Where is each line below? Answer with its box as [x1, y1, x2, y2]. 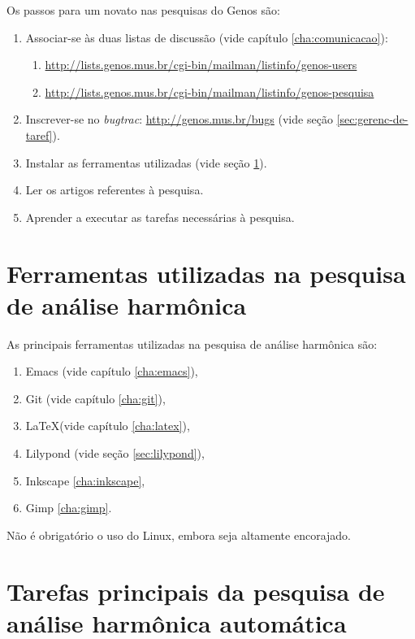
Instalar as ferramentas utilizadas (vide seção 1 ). [25, 154, 267, 171]
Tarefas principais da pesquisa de [6, 574, 385, 607]
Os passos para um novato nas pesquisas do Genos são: [6, 2, 280, 18]
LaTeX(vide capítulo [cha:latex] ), [25, 417, 190, 434]
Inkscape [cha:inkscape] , [25, 472, 145, 489]
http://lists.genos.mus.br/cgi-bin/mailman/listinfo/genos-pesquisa [45, 83, 374, 100]
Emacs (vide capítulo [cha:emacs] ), [25, 363, 198, 380]
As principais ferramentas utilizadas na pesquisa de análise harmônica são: [6, 335, 378, 352]
